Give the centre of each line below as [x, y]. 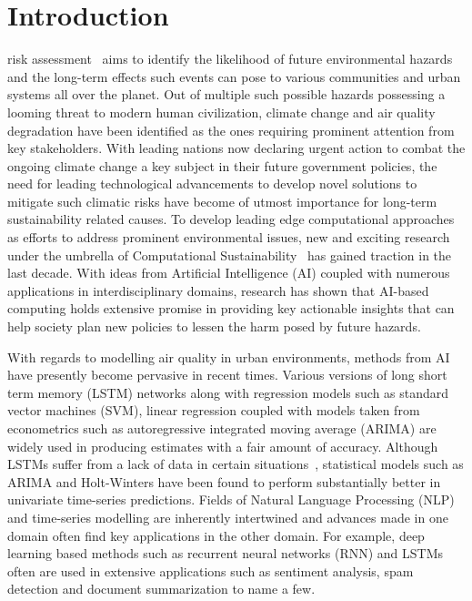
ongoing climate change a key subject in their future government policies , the [222, 165]
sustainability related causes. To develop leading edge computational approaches [231, 219]
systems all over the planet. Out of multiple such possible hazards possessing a [226, 94]
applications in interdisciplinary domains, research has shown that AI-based [218, 290]
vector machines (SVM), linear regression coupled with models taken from [214, 410]
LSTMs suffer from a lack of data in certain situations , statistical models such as [236, 464]
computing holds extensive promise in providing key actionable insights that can [231, 308]
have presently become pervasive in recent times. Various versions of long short [227, 375]
